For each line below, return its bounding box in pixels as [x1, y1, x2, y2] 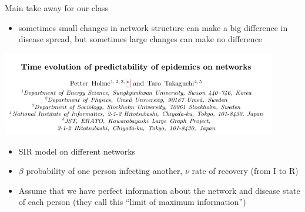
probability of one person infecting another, [26, 165, 183, 177]
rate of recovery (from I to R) [192, 165, 299, 177]
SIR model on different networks [18, 145, 136, 157]
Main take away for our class [5, 2, 108, 13]
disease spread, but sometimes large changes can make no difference [18, 33, 263, 45]
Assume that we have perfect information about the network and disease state [18, 184, 300, 196]
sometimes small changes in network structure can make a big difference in [18, 21, 288, 33]
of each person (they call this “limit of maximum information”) [18, 196, 246, 208]
